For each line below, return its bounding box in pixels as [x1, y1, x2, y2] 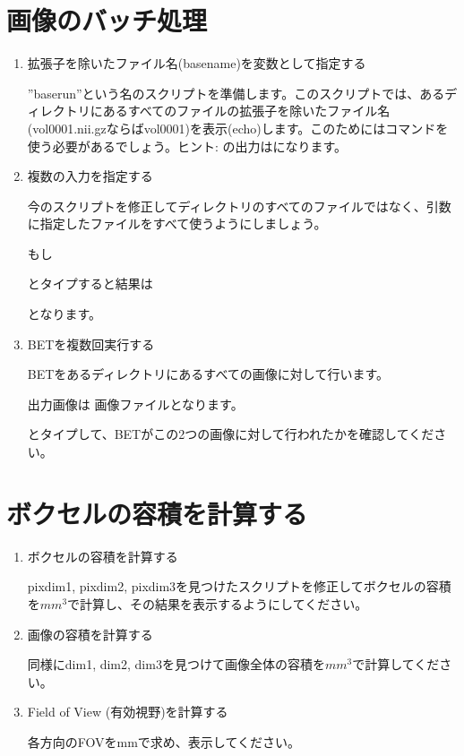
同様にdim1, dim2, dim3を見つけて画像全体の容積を [27, 655, 325, 674]
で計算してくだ [352, 655, 440, 674]
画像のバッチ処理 [6, 2, 208, 39]
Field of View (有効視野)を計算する [27, 702, 228, 721]
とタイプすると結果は [27, 274, 153, 293]
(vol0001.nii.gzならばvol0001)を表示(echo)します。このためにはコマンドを [27, 118, 449, 137]
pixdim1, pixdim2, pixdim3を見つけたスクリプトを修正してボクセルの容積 [27, 577, 451, 596]
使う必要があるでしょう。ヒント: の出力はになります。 [27, 136, 348, 155]
